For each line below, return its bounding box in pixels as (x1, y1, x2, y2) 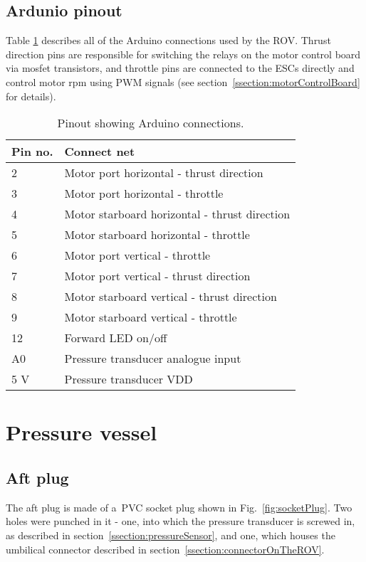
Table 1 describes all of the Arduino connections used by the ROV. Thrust (6, 33, 331, 48)
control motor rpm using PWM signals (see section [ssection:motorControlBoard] (6, 74, 360, 89)
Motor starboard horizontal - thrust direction (64, 206, 291, 223)
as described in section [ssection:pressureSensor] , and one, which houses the (6, 527, 335, 542)
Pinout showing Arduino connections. (57, 115, 244, 132)
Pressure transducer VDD (64, 371, 193, 388)
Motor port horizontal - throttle (64, 185, 224, 202)
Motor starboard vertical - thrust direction (64, 288, 277, 305)
